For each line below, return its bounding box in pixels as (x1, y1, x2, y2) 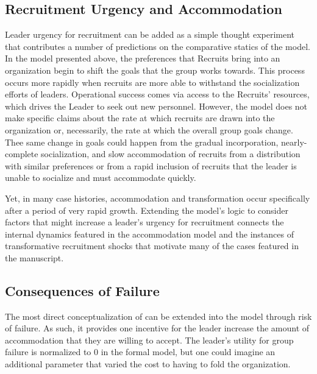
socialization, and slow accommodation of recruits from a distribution (41, 147, 301, 160)
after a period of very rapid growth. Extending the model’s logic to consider (5, 203, 288, 216)
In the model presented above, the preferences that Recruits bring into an (5, 52, 280, 65)
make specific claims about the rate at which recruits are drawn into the (5, 111, 275, 124)
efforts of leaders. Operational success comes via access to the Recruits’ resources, (5, 88, 310, 101)
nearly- (280, 135, 307, 148)
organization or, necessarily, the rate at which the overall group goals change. (5, 123, 293, 136)
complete (5, 147, 38, 160)
